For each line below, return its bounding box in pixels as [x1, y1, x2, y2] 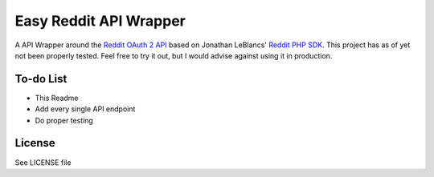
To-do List [14, 72, 68, 86]
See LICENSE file [14, 157, 72, 167]
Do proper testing [35, 115, 94, 125]
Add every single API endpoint [35, 104, 136, 114]
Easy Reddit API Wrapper [14, 12, 186, 30]
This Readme [35, 93, 79, 103]
